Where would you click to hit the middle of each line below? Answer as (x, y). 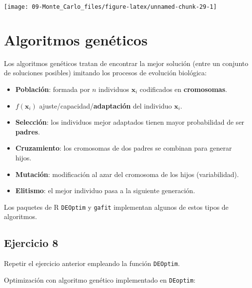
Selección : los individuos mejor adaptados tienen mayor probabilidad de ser (130, 122)
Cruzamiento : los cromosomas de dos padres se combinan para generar (124, 148)
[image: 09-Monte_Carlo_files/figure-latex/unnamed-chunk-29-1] (110, 7)
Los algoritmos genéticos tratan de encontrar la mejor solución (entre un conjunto (126, 63)
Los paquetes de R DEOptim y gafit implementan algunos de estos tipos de (116, 207)
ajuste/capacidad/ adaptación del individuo (106, 105)
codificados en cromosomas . (183, 89)
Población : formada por (53, 89)
